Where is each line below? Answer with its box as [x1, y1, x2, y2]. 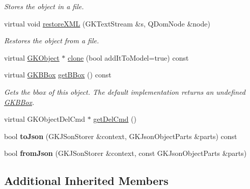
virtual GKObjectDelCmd [4, 114, 86, 124]
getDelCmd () [93, 114, 136, 124]
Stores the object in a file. [4, 1, 84, 11]
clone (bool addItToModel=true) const [68, 52, 189, 63]
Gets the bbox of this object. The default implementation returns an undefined [4, 86, 245, 97]
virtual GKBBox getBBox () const [4, 69, 112, 80]
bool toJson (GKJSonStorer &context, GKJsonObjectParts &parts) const [4, 130, 237, 141]
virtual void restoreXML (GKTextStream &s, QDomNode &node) [4, 18, 210, 29]
